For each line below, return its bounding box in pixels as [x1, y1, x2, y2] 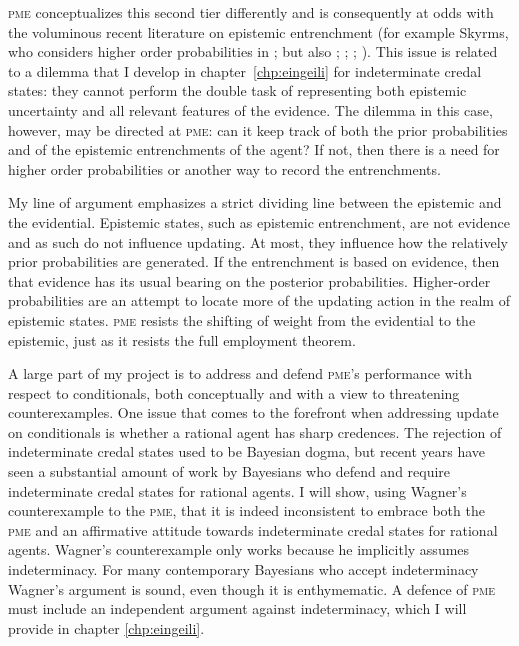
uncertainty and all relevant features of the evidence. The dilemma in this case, [8, 99, 493, 120]
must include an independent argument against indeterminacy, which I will [8, 598, 467, 619]
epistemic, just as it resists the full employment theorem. [8, 329, 356, 350]
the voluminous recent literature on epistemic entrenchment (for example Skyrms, [8, 21, 509, 42]
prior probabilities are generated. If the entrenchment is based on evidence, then [8, 251, 500, 272]
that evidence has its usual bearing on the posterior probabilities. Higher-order [8, 270, 491, 291]
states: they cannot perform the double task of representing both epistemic [8, 80, 467, 101]
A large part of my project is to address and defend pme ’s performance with [8, 363, 472, 384]
